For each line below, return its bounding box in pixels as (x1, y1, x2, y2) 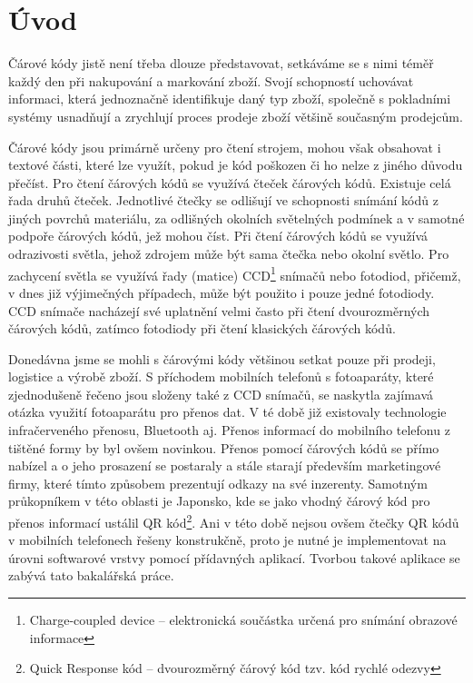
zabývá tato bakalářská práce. (8, 566, 174, 585)
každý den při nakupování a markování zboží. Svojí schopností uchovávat (8, 71, 414, 90)
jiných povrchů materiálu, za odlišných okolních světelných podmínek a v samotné (8, 208, 465, 227)
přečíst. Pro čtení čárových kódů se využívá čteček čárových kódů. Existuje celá (8, 173, 451, 192)
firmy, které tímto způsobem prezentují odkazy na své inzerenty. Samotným (8, 473, 428, 492)
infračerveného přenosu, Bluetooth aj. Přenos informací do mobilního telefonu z (8, 421, 450, 440)
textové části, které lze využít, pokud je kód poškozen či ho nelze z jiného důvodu (8, 155, 463, 174)
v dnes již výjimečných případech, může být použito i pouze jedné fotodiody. (8, 282, 435, 302)
